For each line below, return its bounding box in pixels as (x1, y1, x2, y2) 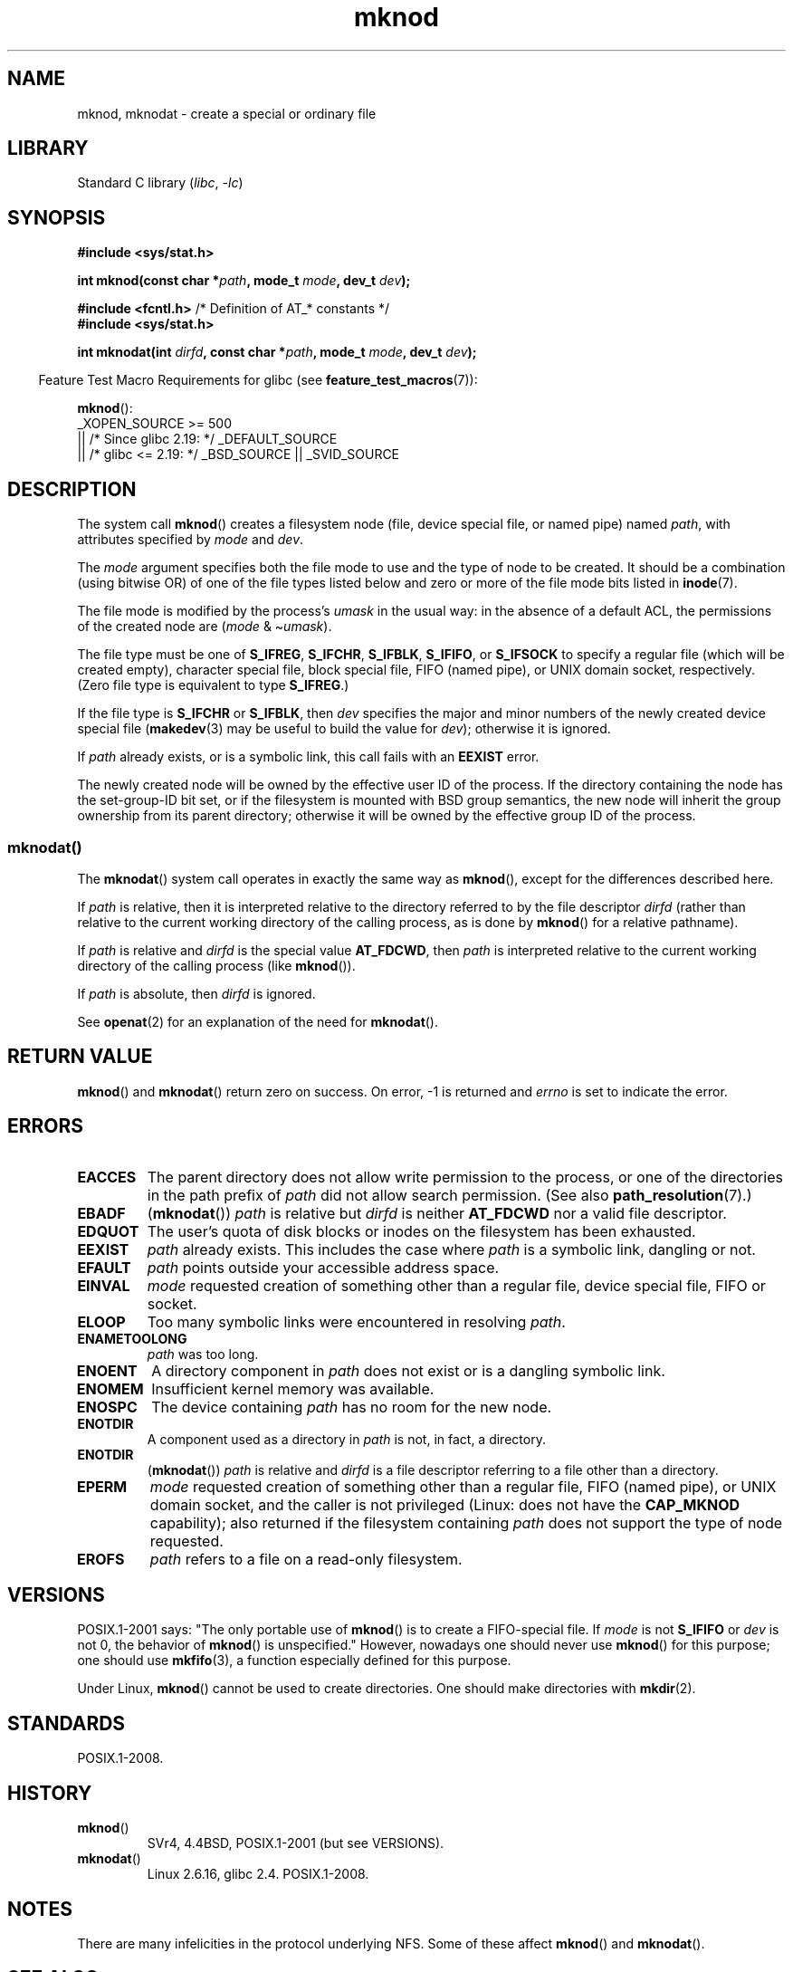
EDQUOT (77, 1221, 139, 1240)
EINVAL (77, 1276, 130, 1295)
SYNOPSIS (7, 206, 106, 229)
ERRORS (7, 1115, 84, 1138)
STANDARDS (7, 1711, 126, 1735)
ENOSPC (76, 1397, 138, 1416)
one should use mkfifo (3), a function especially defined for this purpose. (77, 1652, 511, 1669)
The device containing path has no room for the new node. (151, 1397, 552, 1416)
